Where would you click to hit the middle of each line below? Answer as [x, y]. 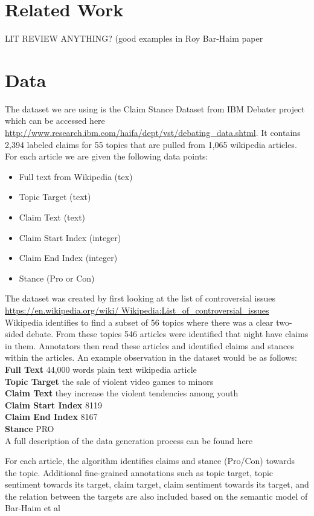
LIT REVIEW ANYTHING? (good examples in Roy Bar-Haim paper [134, 38]
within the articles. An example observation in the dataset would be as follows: [151, 357]
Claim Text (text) [52, 217]
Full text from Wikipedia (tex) [76, 176]
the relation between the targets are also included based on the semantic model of [156, 496]
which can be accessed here [55, 121]
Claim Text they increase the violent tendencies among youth [122, 393]
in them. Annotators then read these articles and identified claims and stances [149, 345]
